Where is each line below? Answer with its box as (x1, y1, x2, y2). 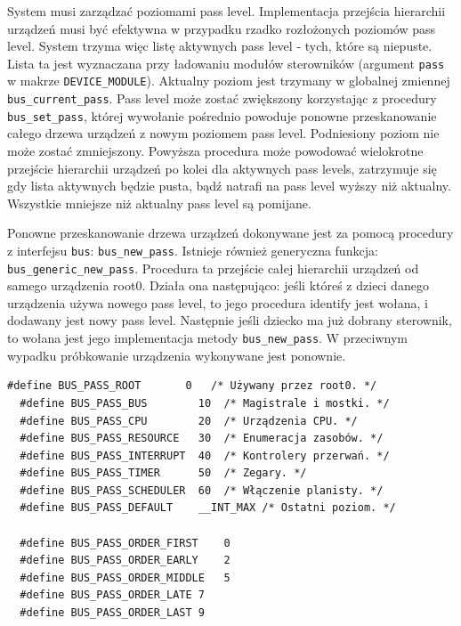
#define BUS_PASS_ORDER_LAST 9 (20, 606, 205, 620)
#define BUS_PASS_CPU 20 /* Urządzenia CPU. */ (20, 414, 358, 427)
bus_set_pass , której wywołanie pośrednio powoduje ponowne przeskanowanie (7, 106, 437, 125)
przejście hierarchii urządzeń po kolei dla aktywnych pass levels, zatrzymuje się (7, 159, 437, 177)
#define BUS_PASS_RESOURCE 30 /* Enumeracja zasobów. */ (20, 432, 384, 445)
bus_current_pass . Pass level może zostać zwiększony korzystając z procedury (7, 89, 437, 108)
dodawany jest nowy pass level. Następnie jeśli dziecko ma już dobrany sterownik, (7, 311, 452, 329)
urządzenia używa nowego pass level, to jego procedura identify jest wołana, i (7, 293, 428, 312)
